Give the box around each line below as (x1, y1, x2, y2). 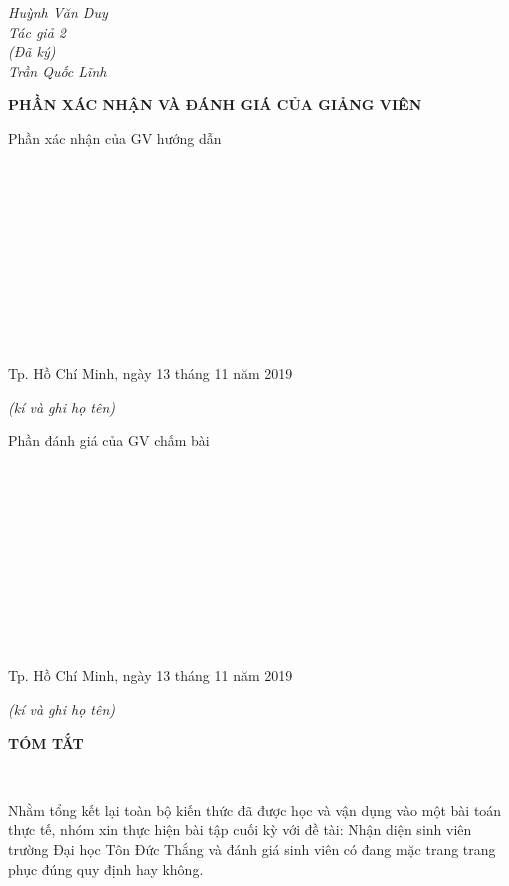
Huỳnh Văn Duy (8, 2, 108, 22)
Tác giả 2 (8, 21, 66, 42)
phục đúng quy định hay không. (8, 858, 204, 879)
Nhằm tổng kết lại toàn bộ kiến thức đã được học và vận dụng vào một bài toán (8, 799, 502, 820)
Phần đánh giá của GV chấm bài (8, 430, 210, 451)
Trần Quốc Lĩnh (8, 60, 107, 81)
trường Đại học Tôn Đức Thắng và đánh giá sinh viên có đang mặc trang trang (8, 839, 496, 860)
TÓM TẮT (8, 732, 84, 753)
